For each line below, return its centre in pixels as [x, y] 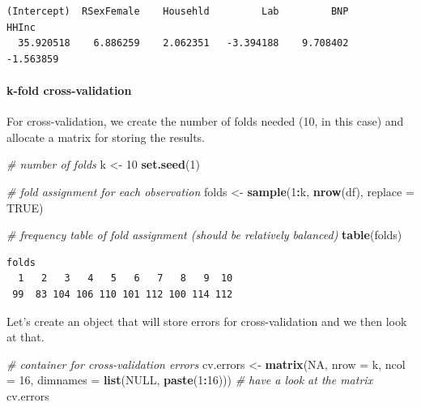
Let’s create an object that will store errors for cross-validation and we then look [207, 321]
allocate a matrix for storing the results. [106, 137]
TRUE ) [25, 207]
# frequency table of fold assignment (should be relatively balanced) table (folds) [204, 235]
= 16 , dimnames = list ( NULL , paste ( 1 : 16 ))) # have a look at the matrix [190, 380]
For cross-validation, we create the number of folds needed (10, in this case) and [205, 121]
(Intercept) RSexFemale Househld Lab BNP [178, 11]
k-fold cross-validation [69, 90]
